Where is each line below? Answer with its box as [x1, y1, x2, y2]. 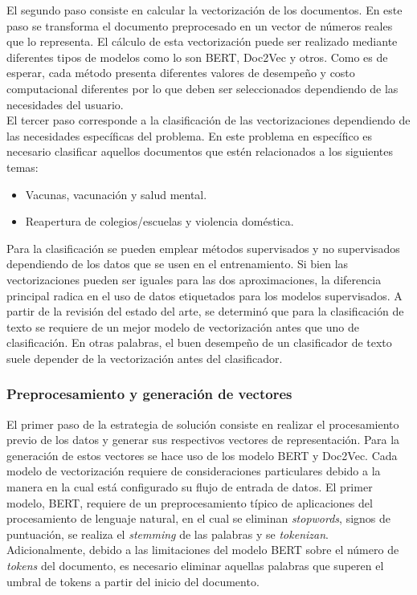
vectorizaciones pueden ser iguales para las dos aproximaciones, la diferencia [6, 271, 382, 287]
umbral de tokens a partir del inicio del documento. [6, 573, 260, 589]
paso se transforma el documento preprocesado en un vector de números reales [6, 17, 393, 34]
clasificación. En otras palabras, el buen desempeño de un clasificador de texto [6, 334, 392, 351]
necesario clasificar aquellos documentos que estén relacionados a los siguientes [6, 143, 394, 160]
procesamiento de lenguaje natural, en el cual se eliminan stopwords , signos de [6, 510, 391, 527]
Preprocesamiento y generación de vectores [6, 384, 292, 404]
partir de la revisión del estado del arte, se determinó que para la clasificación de [6, 303, 404, 320]
